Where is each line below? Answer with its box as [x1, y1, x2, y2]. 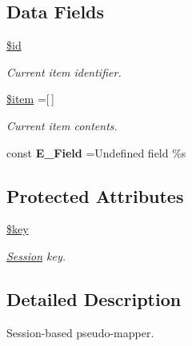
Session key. [6, 247, 66, 264]
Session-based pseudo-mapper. [6, 324, 154, 340]
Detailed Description [6, 286, 182, 311]
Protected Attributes [6, 183, 184, 208]
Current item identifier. [6, 63, 122, 80]
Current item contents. [6, 117, 118, 133]
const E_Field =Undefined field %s [6, 144, 186, 161]
